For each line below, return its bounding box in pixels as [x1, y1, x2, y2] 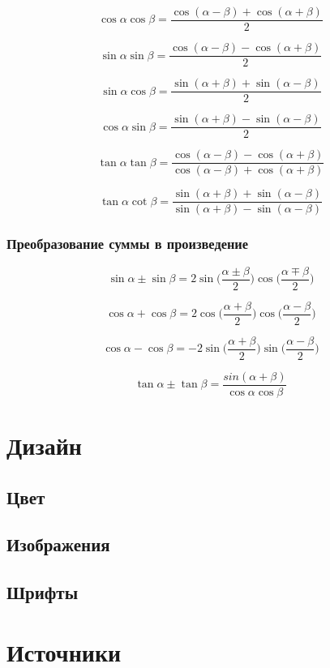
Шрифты [6, 580, 79, 605]
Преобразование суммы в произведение [6, 233, 249, 254]
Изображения [6, 532, 110, 557]
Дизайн [6, 429, 82, 462]
